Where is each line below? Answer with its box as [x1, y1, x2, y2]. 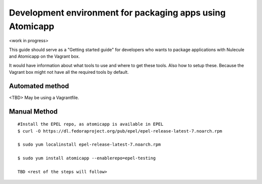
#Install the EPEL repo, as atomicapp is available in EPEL [17, 121, 164, 127]
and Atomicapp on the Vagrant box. [9, 53, 80, 59]
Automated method [9, 82, 69, 90]
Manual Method [9, 107, 58, 116]
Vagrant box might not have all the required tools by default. [9, 69, 129, 75]
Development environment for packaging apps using [9, 7, 226, 18]
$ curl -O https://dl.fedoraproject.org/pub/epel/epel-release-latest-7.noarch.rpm [17, 128, 223, 134]
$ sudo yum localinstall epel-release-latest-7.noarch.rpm [17, 142, 161, 148]
